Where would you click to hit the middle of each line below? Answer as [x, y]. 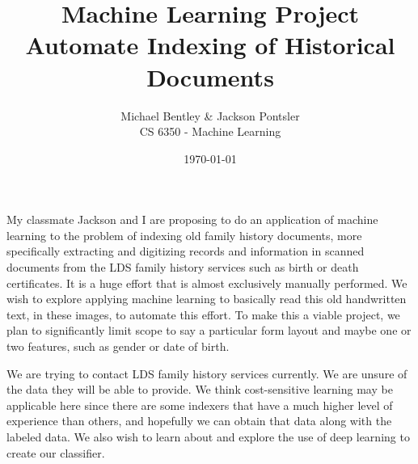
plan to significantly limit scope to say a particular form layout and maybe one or [209, 330]
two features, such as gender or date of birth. [118, 346]
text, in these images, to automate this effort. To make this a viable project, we [203, 314]
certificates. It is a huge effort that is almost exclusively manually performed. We [207, 283]
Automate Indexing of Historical [210, 45]
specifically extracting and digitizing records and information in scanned [186, 251]
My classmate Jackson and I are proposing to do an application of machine [192, 219]
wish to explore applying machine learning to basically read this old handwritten [207, 299]
